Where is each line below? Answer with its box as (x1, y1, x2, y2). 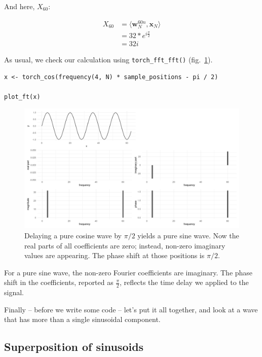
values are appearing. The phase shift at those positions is (24, 250, 205, 261)
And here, (4, 1, 35, 11)
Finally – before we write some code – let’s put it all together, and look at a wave (4, 304, 258, 314)
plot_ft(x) (4, 93, 41, 100)
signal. (4, 287, 24, 298)
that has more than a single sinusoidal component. (4, 314, 161, 325)
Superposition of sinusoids (4, 339, 144, 354)
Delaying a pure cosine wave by (24, 230, 122, 241)
